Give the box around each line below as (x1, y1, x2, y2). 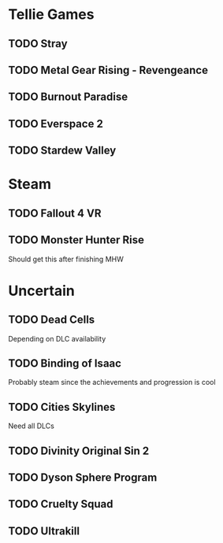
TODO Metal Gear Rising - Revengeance (8, 63, 209, 76)
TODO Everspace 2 (8, 116, 104, 131)
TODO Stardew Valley (8, 144, 117, 157)
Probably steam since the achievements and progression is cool (8, 378, 216, 387)
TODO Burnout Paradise (8, 90, 128, 104)
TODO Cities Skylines (8, 400, 116, 414)
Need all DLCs (8, 421, 55, 430)
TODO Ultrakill (8, 524, 80, 537)
